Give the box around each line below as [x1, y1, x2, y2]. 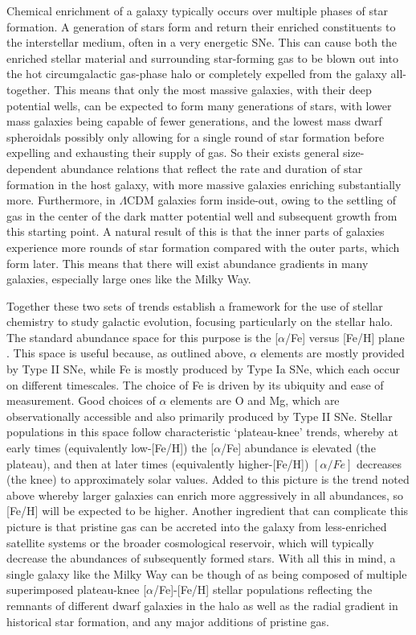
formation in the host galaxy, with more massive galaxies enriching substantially [6, 175, 402, 192]
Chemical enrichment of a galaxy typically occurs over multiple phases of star [6, 2, 388, 19]
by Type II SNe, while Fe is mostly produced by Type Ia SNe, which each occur [6, 361, 400, 377]
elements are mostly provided [260, 344, 405, 361]
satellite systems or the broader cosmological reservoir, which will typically [6, 534, 374, 550]
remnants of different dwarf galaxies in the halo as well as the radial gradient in [6, 596, 398, 613]
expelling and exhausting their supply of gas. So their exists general [6, 144, 340, 161]
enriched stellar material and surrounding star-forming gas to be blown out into [6, 49, 398, 66]
